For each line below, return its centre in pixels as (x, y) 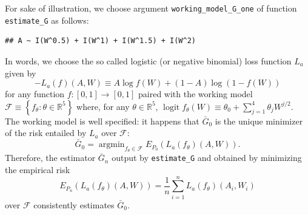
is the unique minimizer (259, 121)
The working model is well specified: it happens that (102, 121)
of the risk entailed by (46, 133)
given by (21, 73)
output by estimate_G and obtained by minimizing (207, 158)
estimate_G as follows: (47, 20)
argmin (112, 145)
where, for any (103, 106)
